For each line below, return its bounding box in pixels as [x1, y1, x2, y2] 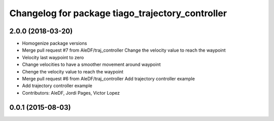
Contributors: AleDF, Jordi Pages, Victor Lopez [22, 90, 120, 96]
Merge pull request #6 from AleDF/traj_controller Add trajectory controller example [22, 76, 195, 82]
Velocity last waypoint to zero [22, 54, 84, 60]
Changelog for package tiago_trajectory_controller [9, 8, 227, 19]
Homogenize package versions [22, 41, 87, 47]
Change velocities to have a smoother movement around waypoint [22, 61, 161, 68]
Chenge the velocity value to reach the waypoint [22, 68, 124, 74]
